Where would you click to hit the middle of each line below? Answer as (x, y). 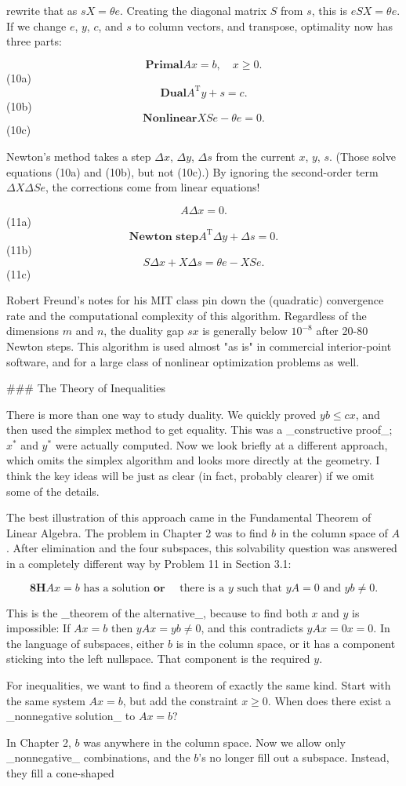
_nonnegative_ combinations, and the (98, 757)
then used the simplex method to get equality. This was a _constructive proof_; (199, 429)
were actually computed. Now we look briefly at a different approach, (221, 444)
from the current (256, 156)
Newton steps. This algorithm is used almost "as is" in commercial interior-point (199, 346)
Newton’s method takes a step (79, 156)
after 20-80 (342, 331)
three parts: (34, 41)
